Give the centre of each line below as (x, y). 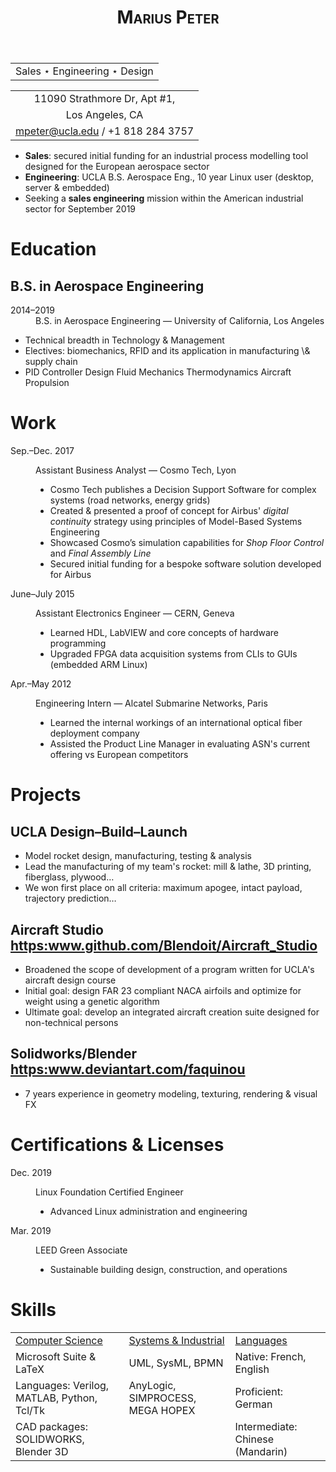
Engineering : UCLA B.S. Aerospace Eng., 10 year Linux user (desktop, (169, 177)
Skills (33, 1309)
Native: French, (270, 1356)
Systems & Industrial (176, 1340)
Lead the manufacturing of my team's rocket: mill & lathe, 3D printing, (168, 867)
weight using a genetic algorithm (92, 1001)
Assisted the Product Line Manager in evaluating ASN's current (180, 744)
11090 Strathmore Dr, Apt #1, (104, 99)
